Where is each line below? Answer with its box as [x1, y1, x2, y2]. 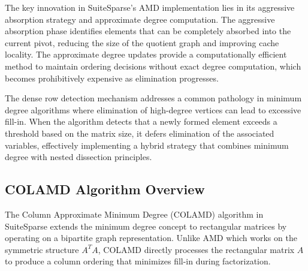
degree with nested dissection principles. [5, 150, 152, 163]
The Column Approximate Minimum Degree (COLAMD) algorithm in [5, 207, 264, 220]
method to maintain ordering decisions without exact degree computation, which [5, 59, 301, 72]
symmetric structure [5, 243, 79, 255]
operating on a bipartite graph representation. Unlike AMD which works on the [5, 231, 297, 244]
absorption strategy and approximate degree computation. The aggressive [5, 13, 275, 25]
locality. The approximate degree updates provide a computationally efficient [5, 48, 287, 61]
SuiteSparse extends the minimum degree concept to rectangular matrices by [5, 219, 287, 232]
